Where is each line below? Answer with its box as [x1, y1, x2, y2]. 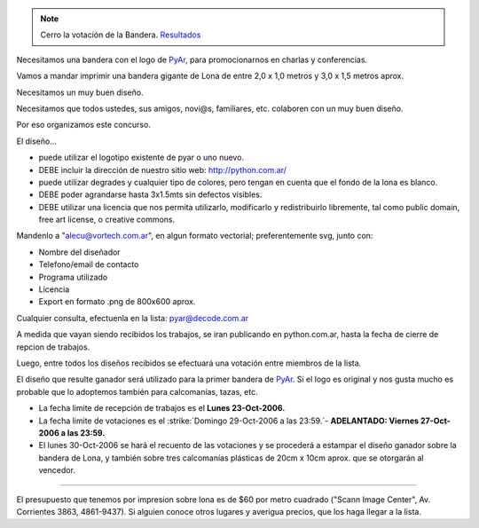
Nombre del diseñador [38, 247, 121, 257]
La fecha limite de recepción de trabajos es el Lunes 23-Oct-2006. [38, 403, 286, 414]
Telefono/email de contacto [38, 259, 139, 270]
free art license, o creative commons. [38, 214, 176, 225]
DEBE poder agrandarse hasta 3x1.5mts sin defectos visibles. [38, 189, 263, 200]
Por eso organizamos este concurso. [16, 120, 151, 130]
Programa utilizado [38, 272, 108, 282]
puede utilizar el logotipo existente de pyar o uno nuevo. [38, 152, 244, 163]
